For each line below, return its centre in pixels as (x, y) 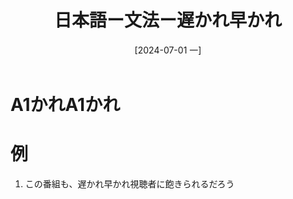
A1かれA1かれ (65, 104)
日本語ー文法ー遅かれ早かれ (167, 20)
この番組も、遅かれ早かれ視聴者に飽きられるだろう (129, 183)
